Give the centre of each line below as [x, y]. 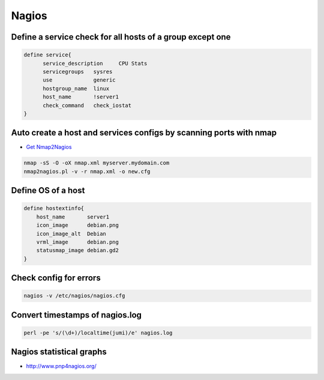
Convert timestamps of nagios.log [76, 315]
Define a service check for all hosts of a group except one [121, 37]
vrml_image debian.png [78, 242]
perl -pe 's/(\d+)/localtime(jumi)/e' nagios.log [98, 333]
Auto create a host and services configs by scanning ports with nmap [144, 133]
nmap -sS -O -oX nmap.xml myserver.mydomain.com [97, 163]
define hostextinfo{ [54, 208]
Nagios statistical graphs [59, 352]
